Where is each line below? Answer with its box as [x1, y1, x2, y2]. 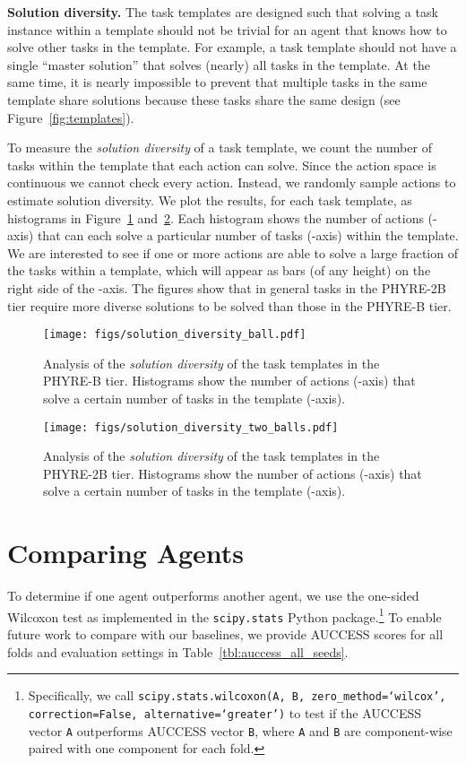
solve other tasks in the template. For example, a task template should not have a [7, 38, 457, 56]
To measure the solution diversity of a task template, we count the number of [7, 138, 432, 157]
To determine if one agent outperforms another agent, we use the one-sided [7, 586, 419, 605]
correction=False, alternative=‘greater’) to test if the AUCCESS [28, 703, 422, 722]
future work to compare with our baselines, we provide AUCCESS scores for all [7, 625, 444, 643]
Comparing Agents [7, 534, 245, 571]
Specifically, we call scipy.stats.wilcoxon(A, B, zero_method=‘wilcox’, [28, 686, 446, 705]
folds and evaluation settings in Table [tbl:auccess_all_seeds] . [7, 642, 349, 661]
